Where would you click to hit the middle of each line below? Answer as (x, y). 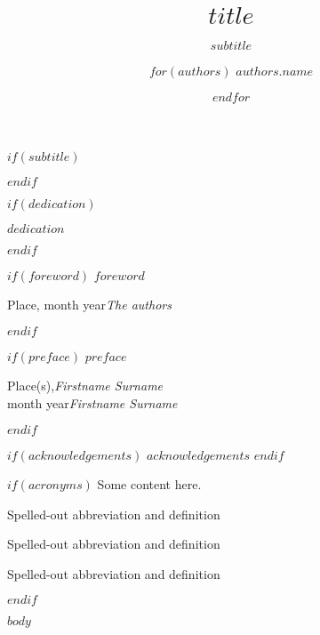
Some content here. (149, 484)
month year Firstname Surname (92, 402)
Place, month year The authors (89, 305)
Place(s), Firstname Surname (85, 386)
